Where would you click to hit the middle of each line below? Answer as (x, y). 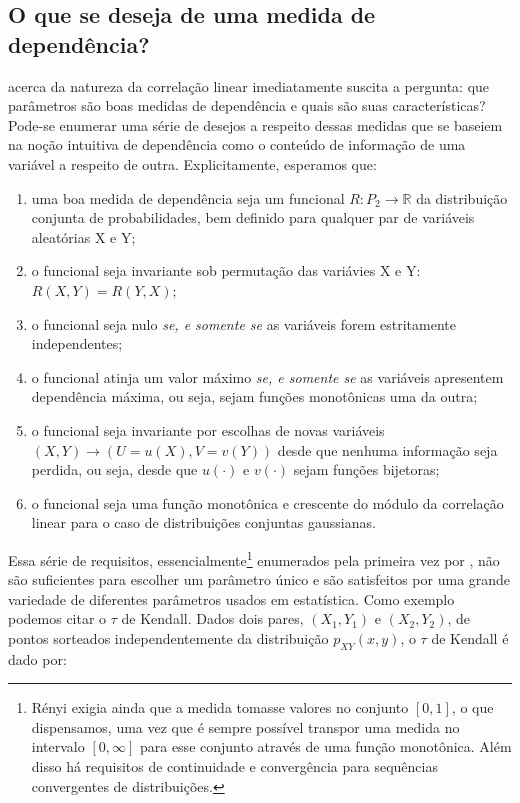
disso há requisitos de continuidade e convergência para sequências (234, 766)
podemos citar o (57, 618)
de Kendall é (470, 637)
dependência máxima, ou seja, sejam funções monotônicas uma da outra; (254, 396)
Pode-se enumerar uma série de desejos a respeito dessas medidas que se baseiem (255, 124)
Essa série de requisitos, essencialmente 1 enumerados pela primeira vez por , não (254, 558)
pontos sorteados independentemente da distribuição (168, 637)
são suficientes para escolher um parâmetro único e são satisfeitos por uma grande (259, 579)
